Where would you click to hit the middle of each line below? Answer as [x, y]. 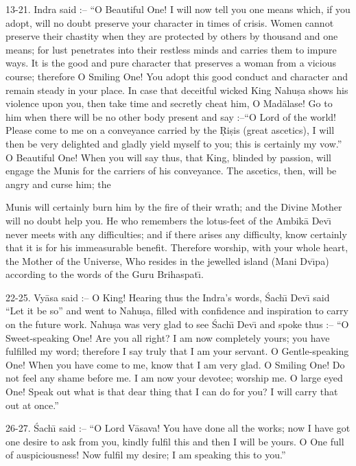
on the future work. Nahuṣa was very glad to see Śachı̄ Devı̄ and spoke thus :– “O [177, 324]
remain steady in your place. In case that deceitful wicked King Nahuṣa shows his [177, 90]
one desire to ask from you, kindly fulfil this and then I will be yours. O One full [175, 441]
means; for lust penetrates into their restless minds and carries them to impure [171, 49]
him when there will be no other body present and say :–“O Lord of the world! [171, 116]
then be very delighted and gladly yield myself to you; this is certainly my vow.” [174, 143]
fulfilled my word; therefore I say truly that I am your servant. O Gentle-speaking [177, 351]
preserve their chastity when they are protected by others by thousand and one [172, 36]
